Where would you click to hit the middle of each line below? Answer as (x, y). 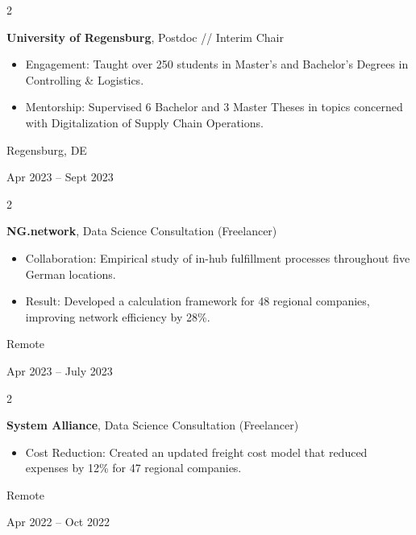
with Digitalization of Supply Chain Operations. (144, 122)
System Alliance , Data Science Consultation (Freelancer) (153, 425)
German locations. (71, 274)
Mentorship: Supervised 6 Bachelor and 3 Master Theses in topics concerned (214, 107)
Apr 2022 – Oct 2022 (58, 522)
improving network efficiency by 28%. (118, 316)
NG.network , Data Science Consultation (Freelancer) (142, 231)
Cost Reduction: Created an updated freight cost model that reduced (196, 452)
